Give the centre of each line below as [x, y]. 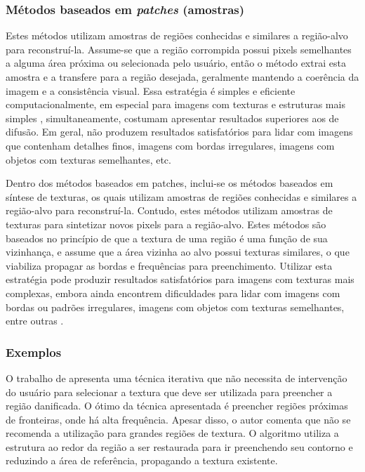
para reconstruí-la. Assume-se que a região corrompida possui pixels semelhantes [179, 49]
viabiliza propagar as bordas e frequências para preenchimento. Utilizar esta [169, 265]
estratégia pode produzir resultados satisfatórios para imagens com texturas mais [180, 279]
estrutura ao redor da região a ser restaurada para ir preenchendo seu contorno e [179, 446]
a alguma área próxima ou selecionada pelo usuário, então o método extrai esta [176, 63]
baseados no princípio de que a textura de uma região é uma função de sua [167, 238]
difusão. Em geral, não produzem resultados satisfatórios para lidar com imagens [179, 132]
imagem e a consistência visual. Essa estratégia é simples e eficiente [151, 90]
